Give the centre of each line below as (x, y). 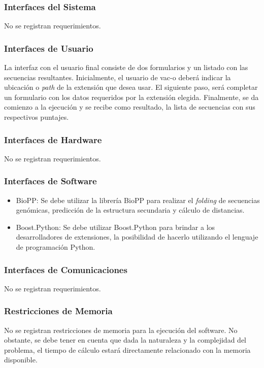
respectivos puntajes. (37, 117)
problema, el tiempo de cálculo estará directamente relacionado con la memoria (127, 349)
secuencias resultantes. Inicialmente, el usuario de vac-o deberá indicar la (118, 77)
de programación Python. (56, 247)
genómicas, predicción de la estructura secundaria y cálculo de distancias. (130, 210)
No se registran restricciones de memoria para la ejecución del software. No (121, 330)
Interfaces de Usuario (49, 48)
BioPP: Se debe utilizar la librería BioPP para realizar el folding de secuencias (138, 200)
